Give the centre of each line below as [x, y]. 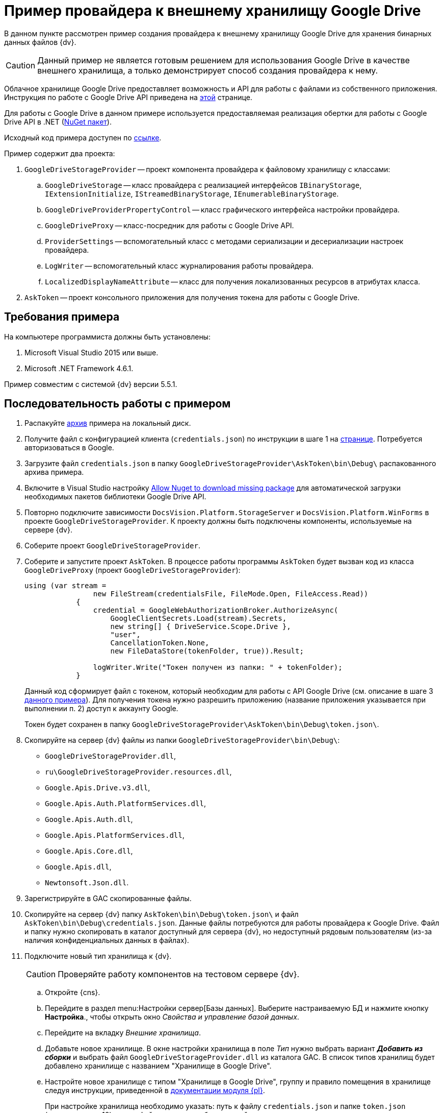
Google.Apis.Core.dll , [89, 851]
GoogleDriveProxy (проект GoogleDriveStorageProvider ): [133, 570]
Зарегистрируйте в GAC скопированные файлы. [108, 899]
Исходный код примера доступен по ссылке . [83, 137]
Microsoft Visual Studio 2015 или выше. [92, 352]
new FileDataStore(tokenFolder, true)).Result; [207, 651]
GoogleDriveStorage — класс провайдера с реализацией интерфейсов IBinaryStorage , [203, 185]
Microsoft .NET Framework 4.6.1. [79, 368]
